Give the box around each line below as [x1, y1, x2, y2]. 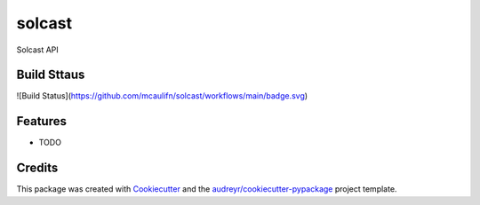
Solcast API [16, 44, 60, 55]
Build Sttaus [16, 67, 85, 83]
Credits [16, 161, 59, 176]
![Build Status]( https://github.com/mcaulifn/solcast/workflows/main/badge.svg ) [16, 91, 308, 101]
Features [16, 114, 67, 129]
